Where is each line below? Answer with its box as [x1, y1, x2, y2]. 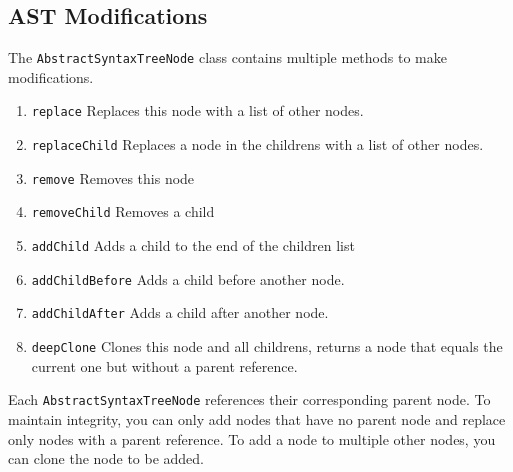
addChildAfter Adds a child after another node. [31, 302, 329, 323]
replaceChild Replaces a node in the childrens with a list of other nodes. [31, 134, 484, 155]
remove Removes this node [31, 167, 195, 188]
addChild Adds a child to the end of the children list [31, 235, 355, 256]
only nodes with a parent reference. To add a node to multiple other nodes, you [8, 428, 496, 449]
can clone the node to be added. [8, 448, 204, 469]
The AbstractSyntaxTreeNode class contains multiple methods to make [8, 47, 447, 68]
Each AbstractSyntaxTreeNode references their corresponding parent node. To [8, 389, 491, 410]
